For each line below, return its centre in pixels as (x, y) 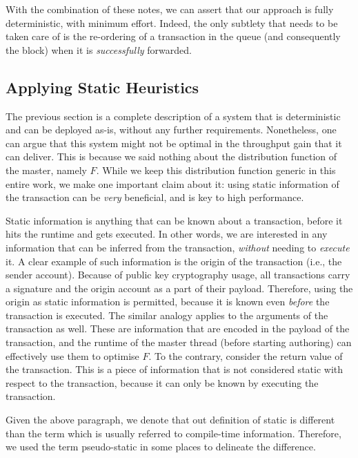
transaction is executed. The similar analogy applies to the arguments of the (167, 315)
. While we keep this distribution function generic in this (216, 170)
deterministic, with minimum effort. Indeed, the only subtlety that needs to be (172, 22)
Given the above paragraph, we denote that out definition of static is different (170, 420)
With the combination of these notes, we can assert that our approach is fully (170, 9)
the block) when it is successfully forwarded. (99, 49)
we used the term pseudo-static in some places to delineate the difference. (161, 447)
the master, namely (46, 170)
